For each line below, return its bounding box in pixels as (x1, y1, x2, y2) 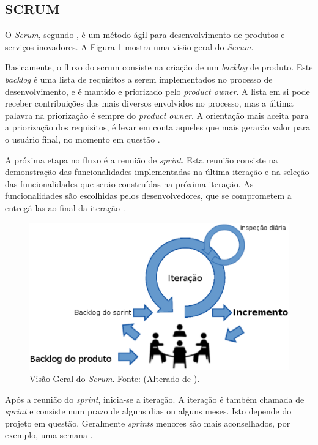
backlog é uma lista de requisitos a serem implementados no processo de (5, 72, 273, 85)
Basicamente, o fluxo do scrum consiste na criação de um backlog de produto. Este (5, 61, 313, 73)
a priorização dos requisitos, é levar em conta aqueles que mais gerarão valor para (5, 121, 311, 133)
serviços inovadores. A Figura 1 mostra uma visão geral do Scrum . (5, 40, 254, 53)
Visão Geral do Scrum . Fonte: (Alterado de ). (29, 372, 200, 385)
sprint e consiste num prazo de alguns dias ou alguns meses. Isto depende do (5, 405, 292, 417)
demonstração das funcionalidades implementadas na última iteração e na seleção (5, 165, 309, 178)
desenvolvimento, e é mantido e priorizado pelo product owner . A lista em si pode (5, 84, 310, 97)
